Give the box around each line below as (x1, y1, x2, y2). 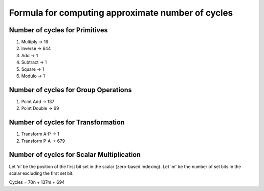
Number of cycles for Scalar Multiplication (9, 150, 141, 159)
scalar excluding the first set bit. (9, 170, 74, 176)
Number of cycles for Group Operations (9, 85, 132, 94)
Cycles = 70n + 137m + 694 (9, 179, 65, 185)
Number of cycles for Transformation (9, 118, 125, 127)
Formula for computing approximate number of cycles (9, 7, 233, 18)
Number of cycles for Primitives (9, 26, 108, 34)
